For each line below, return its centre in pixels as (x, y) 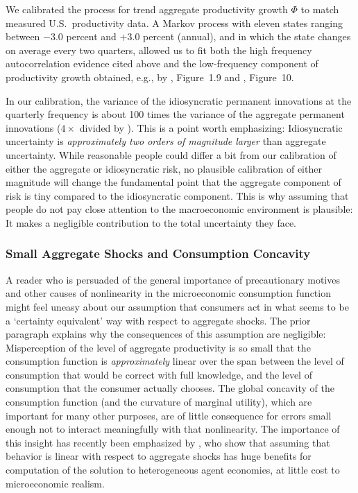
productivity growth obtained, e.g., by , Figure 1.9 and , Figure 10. (150, 77)
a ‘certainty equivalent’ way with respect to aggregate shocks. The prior (158, 320)
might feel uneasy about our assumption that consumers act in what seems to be (177, 306)
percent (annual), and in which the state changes (247, 36)
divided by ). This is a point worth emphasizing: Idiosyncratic (211, 127)
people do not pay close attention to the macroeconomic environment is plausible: (179, 209)
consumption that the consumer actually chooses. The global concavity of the (170, 388)
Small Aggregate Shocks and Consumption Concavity (158, 253)
